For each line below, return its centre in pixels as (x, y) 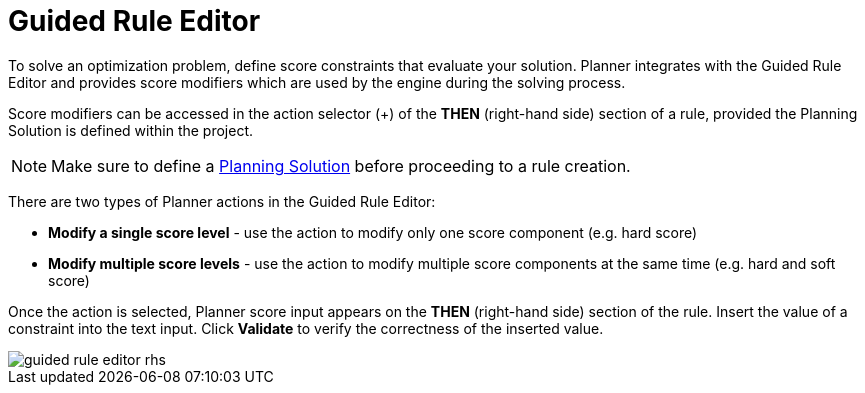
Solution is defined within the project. (131, 130)
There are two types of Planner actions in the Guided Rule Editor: (222, 201)
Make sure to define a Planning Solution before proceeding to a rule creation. (341, 165)
